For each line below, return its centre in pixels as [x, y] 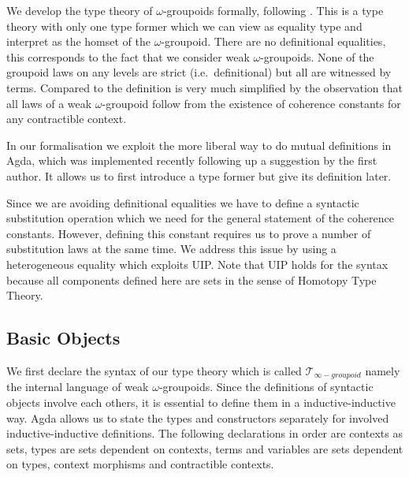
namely [383, 370]
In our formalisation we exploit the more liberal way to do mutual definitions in [199, 145]
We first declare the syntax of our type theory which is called [154, 370]
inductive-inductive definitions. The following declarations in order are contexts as [204, 433]
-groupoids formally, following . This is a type [273, 10]
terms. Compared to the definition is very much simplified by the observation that [204, 87]
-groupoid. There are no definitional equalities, [273, 41]
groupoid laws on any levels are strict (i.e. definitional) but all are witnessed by [199, 72]
